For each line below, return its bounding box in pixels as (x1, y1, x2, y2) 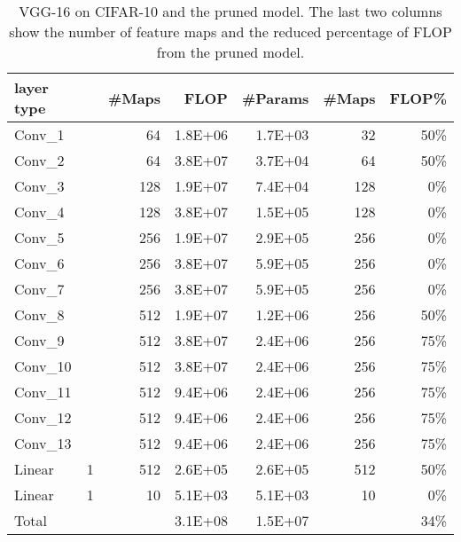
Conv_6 (14, 253, 65, 273)
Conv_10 (14, 356, 72, 376)
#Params (241, 87, 309, 108)
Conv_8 (14, 304, 65, 325)
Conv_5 (14, 227, 65, 247)
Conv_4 (14, 201, 65, 222)
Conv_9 (14, 330, 65, 350)
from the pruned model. (156, 42, 305, 62)
